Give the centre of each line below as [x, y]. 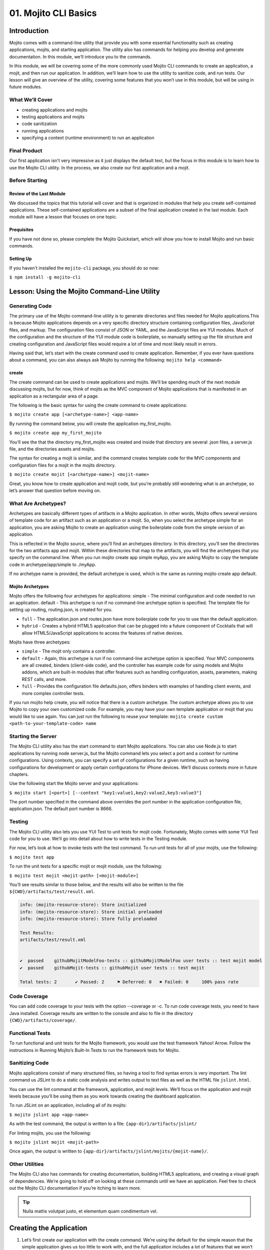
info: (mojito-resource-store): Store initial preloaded [91, 912]
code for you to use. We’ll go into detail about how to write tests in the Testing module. [98, 838]
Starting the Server [33, 736]
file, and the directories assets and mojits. [52, 449]
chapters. [19, 774]
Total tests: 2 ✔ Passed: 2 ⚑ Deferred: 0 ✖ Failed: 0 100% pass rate [129, 982]
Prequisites [21, 229]
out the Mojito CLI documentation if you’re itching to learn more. [75, 1188]
